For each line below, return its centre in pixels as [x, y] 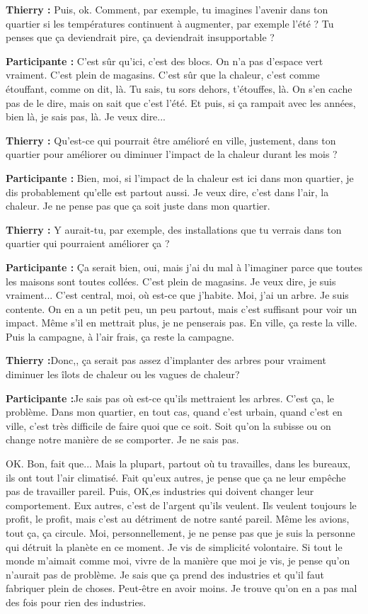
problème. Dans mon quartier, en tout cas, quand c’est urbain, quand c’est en [174, 412]
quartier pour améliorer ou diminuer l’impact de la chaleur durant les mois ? [172, 154]
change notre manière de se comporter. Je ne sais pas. [122, 439]
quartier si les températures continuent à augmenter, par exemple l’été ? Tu [170, 23]
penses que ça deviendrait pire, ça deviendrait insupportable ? [140, 37]
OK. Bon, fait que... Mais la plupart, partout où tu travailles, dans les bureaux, [178, 464]
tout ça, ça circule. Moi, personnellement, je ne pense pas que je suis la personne [180, 533]
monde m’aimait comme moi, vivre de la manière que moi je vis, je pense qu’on [178, 561]
